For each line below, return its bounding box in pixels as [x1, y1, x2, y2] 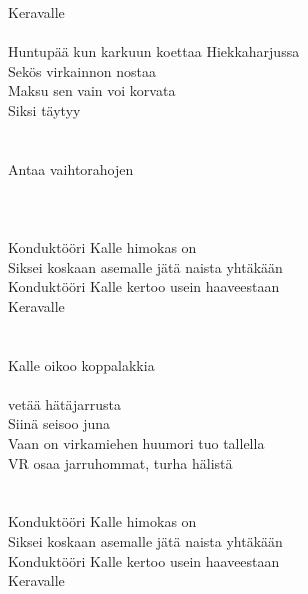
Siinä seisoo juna [8, 413, 111, 434]
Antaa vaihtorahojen [8, 158, 134, 179]
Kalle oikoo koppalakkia [8, 354, 155, 375]
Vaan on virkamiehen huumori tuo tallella [8, 433, 265, 454]
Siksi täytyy [8, 99, 81, 120]
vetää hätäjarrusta [8, 393, 121, 414]
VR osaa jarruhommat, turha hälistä [8, 452, 233, 473]
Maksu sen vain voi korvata [8, 80, 176, 101]
